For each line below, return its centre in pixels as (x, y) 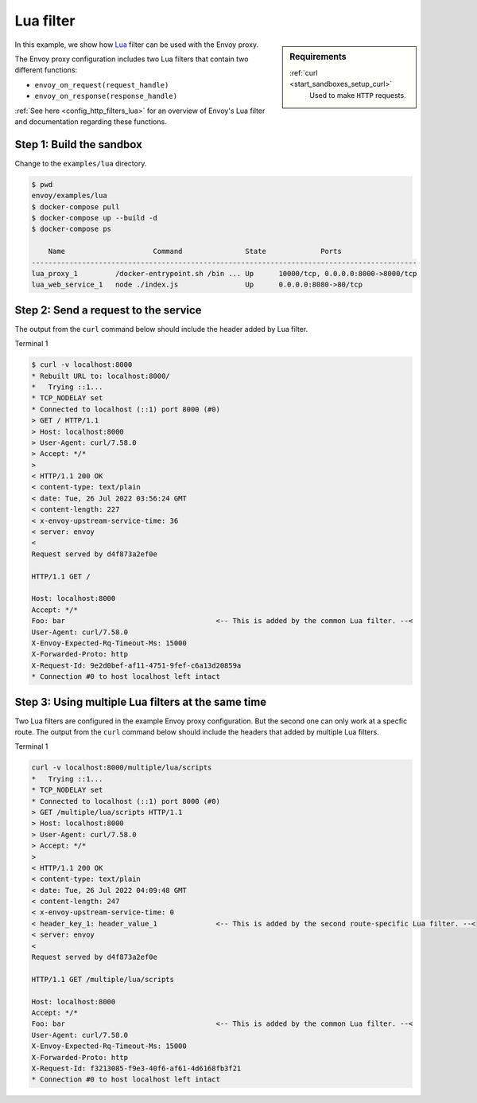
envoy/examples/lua (69, 196)
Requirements (318, 57)
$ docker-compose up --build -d (95, 218)
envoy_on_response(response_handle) (106, 96)
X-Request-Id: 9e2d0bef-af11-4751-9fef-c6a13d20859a (136, 665)
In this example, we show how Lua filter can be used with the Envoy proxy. (136, 45)
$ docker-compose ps (71, 229)
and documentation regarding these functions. (91, 121)
